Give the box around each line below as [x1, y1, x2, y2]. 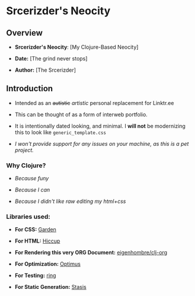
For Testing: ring [14, 272, 56, 279]
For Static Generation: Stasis [14, 284, 87, 291]
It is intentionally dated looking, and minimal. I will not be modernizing [14, 122, 186, 129]
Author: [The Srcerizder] [14, 66, 76, 74]
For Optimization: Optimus [14, 260, 81, 268]
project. [14, 147, 34, 154]
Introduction [6, 84, 53, 94]
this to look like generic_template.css [14, 129, 107, 136]
